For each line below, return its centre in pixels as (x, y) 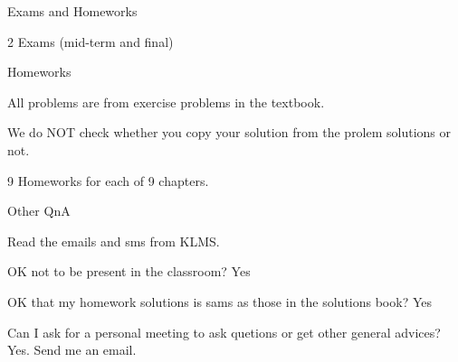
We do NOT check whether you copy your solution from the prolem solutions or (229, 132)
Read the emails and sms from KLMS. (114, 241)
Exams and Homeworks (72, 11)
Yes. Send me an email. (72, 350)
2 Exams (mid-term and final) (91, 41)
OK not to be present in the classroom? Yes (129, 271)
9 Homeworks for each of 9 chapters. (108, 180)
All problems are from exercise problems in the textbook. (166, 102)
